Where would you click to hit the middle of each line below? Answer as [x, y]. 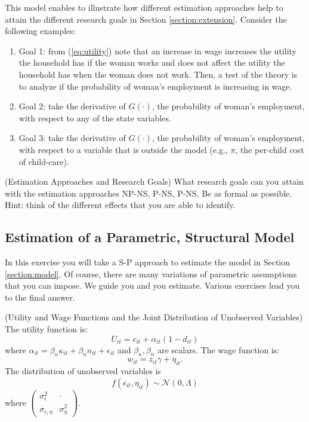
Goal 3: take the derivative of [72, 138]
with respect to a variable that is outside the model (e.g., [123, 149]
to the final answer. [40, 297]
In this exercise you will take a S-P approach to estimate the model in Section [148, 262]
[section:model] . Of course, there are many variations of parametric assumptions [151, 273]
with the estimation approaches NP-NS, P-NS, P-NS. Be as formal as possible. [149, 193]
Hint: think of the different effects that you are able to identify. [120, 205]
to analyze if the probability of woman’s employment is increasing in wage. [155, 86]
